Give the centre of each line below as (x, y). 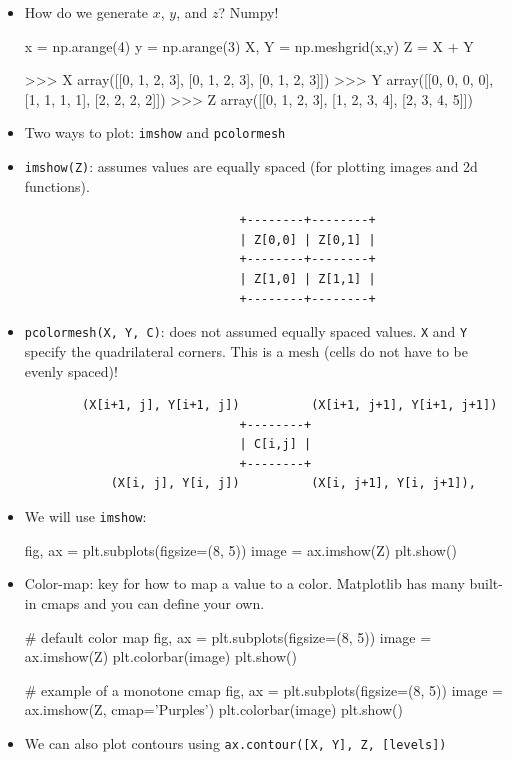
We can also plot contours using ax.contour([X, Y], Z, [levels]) (235, 742)
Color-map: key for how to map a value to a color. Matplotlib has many (244, 583)
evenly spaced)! (71, 370)
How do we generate (86, 12)
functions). (57, 185)
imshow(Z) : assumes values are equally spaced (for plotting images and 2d (251, 166)
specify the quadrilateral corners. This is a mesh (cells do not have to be (246, 350)
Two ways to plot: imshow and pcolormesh (155, 132)
